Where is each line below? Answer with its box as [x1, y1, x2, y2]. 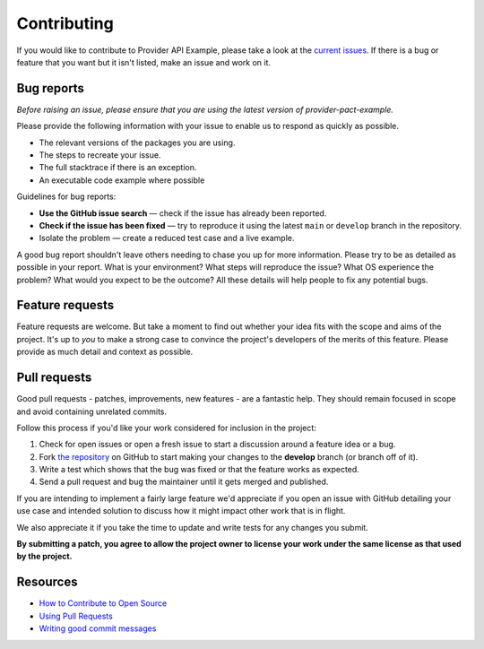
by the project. [16, 551, 73, 562]
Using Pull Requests [39, 610, 114, 621]
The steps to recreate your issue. [39, 150, 161, 160]
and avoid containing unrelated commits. [16, 406, 168, 417]
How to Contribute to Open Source [39, 598, 168, 609]
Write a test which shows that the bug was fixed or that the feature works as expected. [39, 464, 360, 475]
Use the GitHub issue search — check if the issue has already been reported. [39, 207, 327, 219]
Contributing [16, 13, 114, 33]
